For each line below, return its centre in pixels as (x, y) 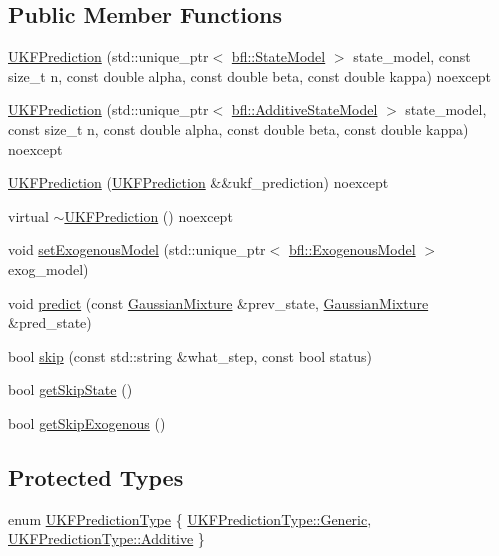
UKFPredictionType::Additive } (106, 538)
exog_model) (48, 268)
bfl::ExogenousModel (352, 249)
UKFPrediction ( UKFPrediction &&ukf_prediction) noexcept (198, 182)
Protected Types (96, 476)
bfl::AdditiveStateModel (304, 109)
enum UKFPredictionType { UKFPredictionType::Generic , (190, 518)
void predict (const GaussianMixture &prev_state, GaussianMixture (218, 302)
